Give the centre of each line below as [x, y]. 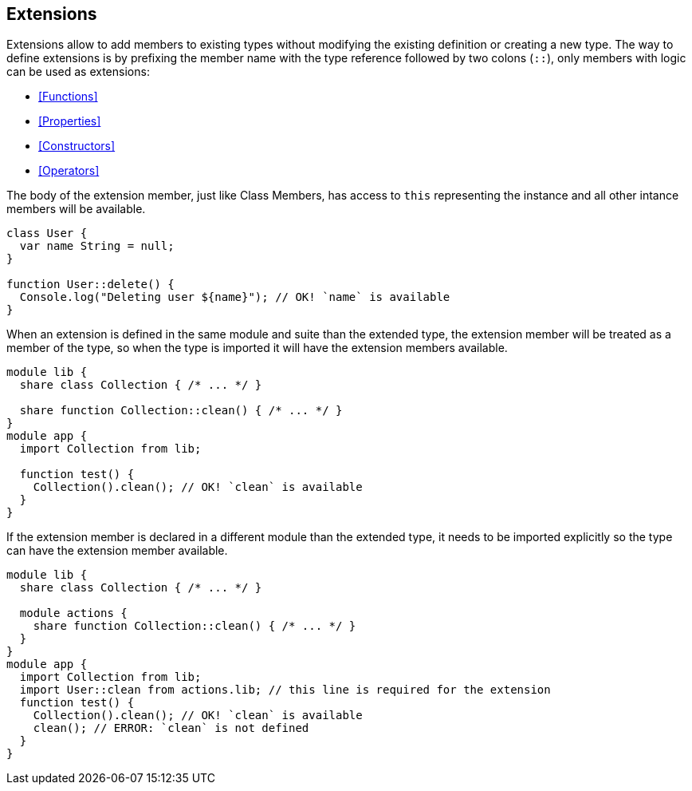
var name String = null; [97, 246]
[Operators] [69, 171]
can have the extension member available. [117, 551]
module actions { [73, 613]
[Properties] [70, 121]
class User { [47, 233]
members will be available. [76, 209]
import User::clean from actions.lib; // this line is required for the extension [285, 690]
